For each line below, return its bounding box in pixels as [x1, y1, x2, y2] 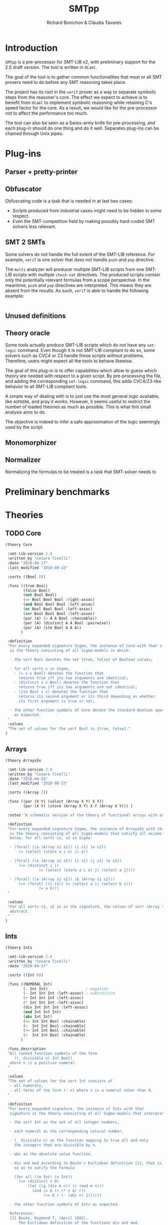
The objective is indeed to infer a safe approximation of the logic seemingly [5, 419, 160, 425]
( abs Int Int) [23, 1014, 52, 1019]
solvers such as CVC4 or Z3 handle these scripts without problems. [5, 353, 144, 359]
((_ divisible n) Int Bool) [14, 1056, 72, 1061]
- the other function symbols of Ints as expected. [9, 1202, 120, 1207]
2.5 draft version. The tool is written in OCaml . [5, 64, 97, 70]
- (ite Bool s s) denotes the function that [14, 689, 108, 695]
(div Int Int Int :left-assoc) [23, 1005, 88, 1010]
